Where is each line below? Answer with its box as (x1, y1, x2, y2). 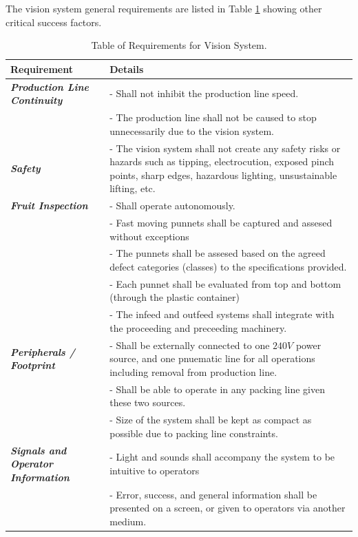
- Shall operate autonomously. (109, 198, 235, 213)
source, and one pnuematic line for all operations (109, 351, 315, 366)
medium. (109, 514, 147, 528)
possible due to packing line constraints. (109, 425, 278, 440)
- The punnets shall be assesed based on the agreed (109, 246, 326, 260)
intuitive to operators (109, 463, 200, 478)
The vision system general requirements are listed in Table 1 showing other (6, 1, 322, 15)
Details (109, 61, 144, 76)
